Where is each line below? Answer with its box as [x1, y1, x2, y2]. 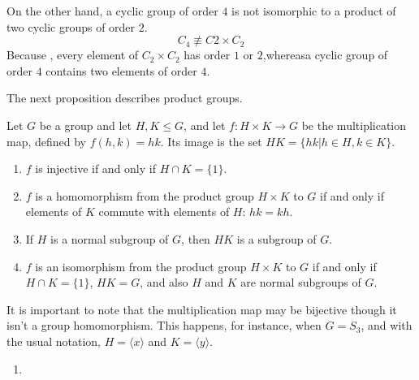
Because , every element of [6, 46, 139, 63]
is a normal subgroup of [50, 230, 169, 247]
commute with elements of [98, 203, 230, 220]
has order [184, 46, 231, 63]
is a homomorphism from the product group [35, 187, 254, 204]
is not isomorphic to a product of [231, 2, 396, 19]
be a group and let [39, 116, 132, 133]
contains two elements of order [45, 62, 197, 79]
